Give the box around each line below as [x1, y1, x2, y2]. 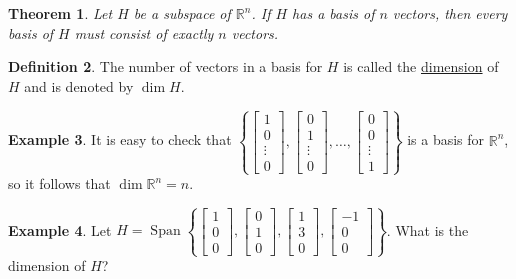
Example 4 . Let [8, 219, 112, 240]
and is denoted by [24, 75, 134, 96]
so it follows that [8, 173, 111, 193]
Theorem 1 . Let [8, 3, 113, 23]
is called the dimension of [343, 56, 499, 77]
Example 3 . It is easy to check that [8, 129, 232, 150]
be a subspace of [133, 3, 231, 23]
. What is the [386, 219, 469, 240]
